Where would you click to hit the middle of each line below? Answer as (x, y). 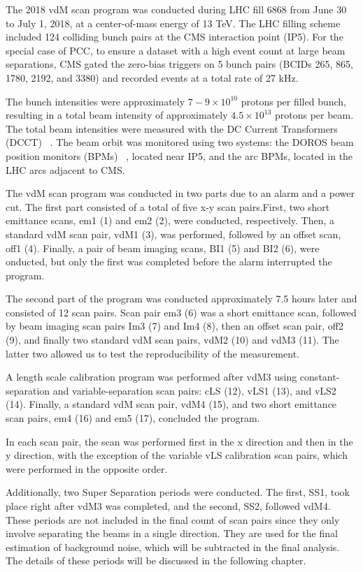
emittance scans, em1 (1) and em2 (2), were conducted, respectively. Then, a (170, 220)
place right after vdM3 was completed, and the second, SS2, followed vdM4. (168, 506)
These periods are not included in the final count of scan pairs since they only (173, 519)
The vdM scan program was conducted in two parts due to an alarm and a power (180, 193)
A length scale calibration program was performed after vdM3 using (151, 377)
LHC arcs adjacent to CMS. (65, 169)
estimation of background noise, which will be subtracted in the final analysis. (173, 547)
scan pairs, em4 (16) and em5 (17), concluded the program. (133, 418)
